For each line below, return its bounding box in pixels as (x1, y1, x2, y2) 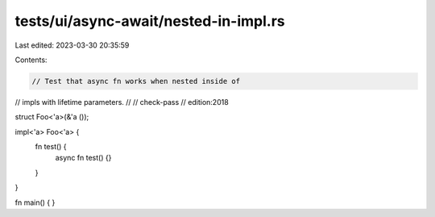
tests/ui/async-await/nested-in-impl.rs (14, 12, 285, 30)
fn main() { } (14, 198, 56, 207)
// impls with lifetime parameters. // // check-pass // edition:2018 (14, 97, 229, 106)
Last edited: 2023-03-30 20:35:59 (14, 40, 130, 50)
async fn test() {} (55, 153, 112, 163)
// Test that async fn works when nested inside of (31, 77, 241, 86)
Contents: (14, 55, 48, 65)
